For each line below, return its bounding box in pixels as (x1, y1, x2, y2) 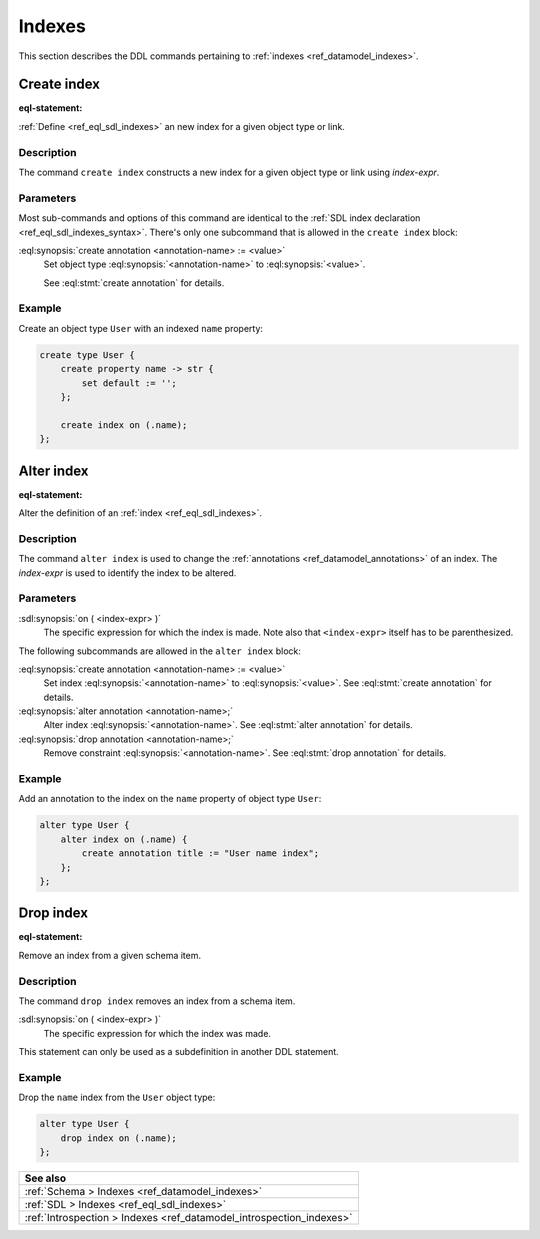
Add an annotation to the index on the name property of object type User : (18, 793, 322, 805)
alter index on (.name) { (60, 833, 188, 845)
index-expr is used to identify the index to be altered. (18, 566, 237, 579)
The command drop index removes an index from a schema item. (18, 995, 296, 1007)
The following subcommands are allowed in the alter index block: (18, 645, 302, 657)
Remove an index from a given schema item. (18, 949, 202, 961)
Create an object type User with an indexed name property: (18, 322, 264, 334)
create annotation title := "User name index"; (81, 848, 320, 859)
